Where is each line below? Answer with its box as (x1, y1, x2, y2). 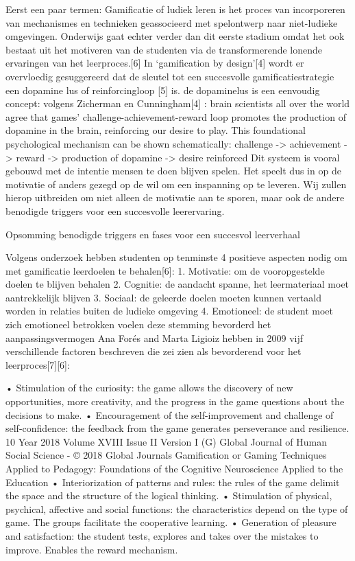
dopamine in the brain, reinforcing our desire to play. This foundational (5, 123, 306, 137)
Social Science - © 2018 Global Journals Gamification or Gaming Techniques (5, 448, 327, 462)
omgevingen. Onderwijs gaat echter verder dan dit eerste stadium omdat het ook (5, 29, 345, 43)
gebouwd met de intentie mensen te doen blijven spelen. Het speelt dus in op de (5, 163, 341, 178)
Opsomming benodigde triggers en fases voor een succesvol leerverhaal (5, 227, 300, 241)
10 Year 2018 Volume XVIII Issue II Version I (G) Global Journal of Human (5, 434, 327, 448)
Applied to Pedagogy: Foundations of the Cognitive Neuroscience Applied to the (5, 461, 343, 475)
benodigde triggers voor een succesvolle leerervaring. (5, 203, 225, 218)
